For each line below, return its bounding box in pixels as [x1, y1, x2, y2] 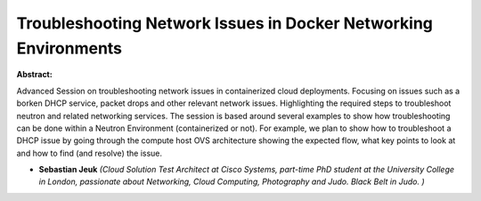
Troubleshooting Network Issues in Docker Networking [16, 13, 434, 33]
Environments [16, 38, 123, 58]
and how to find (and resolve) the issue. [16, 148, 163, 158]
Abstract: [16, 69, 53, 80]
